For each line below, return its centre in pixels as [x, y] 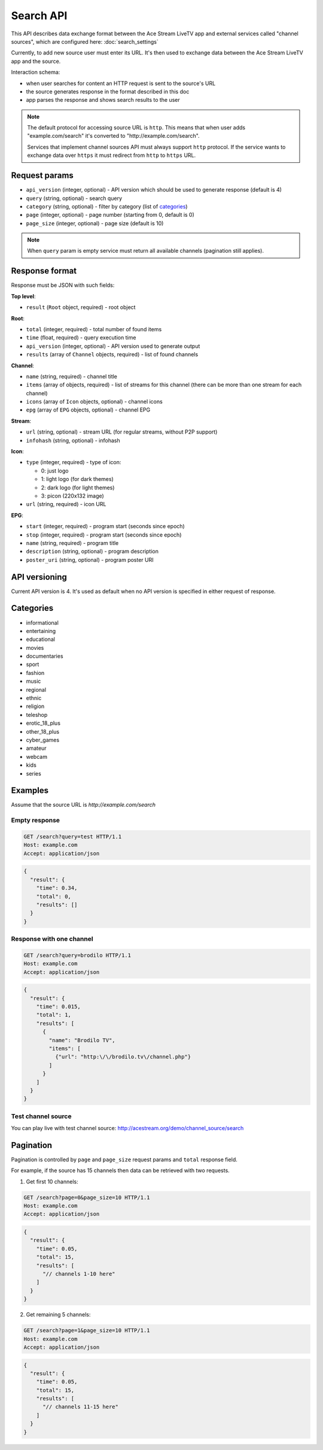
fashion [35, 673]
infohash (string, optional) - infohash [73, 440]
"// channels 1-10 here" [79, 1274]
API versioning [39, 577]
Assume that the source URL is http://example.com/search [83, 805]
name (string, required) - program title [72, 543]
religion [35, 706]
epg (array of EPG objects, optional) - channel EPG [88, 410]
